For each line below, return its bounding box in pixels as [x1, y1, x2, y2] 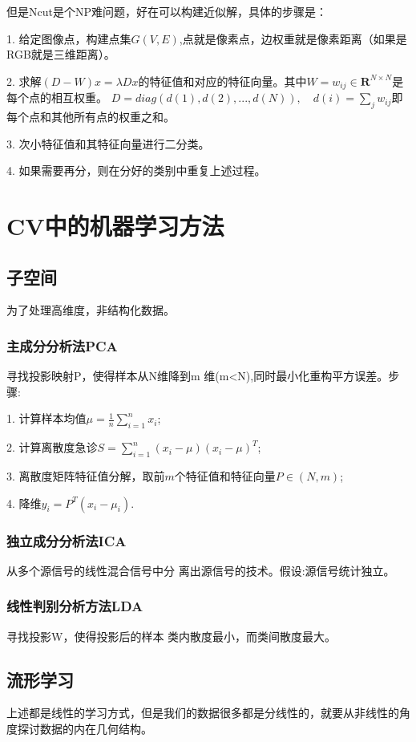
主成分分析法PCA [6, 335, 118, 355]
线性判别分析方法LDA [6, 596, 143, 616]
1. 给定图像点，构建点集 [6, 30, 131, 47]
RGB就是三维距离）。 [6, 46, 115, 63]
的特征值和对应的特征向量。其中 [138, 72, 307, 89]
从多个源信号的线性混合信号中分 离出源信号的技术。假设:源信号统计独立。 [6, 562, 395, 578]
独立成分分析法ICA [6, 530, 127, 550]
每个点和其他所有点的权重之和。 [6, 108, 175, 125]
